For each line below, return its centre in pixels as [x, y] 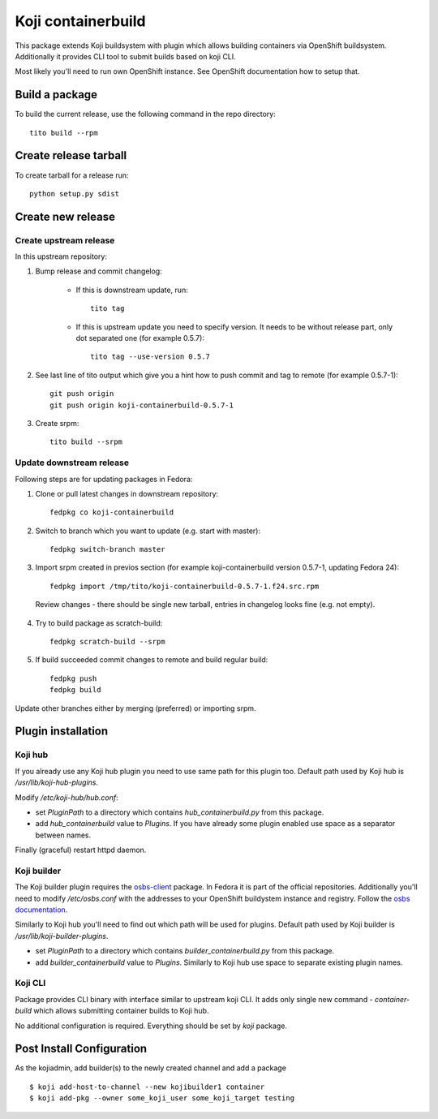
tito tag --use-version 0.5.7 [150, 357]
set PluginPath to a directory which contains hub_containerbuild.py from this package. [180, 812]
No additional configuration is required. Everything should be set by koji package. [151, 1026]
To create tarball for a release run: [72, 175]
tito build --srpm [86, 442]
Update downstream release [72, 463]
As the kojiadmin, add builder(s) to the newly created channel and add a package [151, 1068]
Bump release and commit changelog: [99, 271]
